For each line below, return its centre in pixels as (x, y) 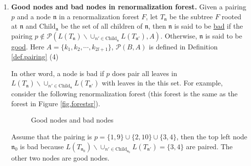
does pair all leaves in (145, 73)
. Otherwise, (179, 35)
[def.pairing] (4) (35, 57)
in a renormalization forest (99, 16)
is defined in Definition (183, 46)
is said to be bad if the (209, 26)
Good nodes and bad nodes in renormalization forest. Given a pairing (129, 6)
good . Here (28, 46)
